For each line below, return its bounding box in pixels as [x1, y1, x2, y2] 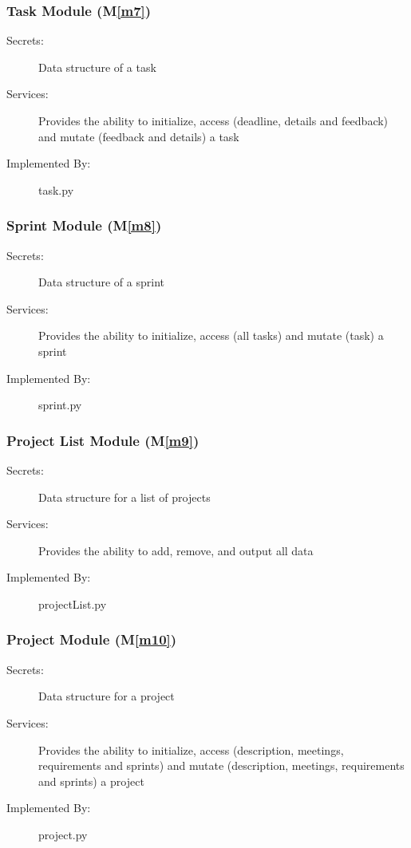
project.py [38, 826, 88, 842]
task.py [38, 181, 74, 198]
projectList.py [38, 595, 107, 612]
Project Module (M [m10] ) [6, 629, 177, 649]
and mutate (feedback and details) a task [38, 128, 239, 144]
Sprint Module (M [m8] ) [6, 215, 162, 235]
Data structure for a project [38, 688, 175, 704]
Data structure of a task [38, 58, 156, 75]
